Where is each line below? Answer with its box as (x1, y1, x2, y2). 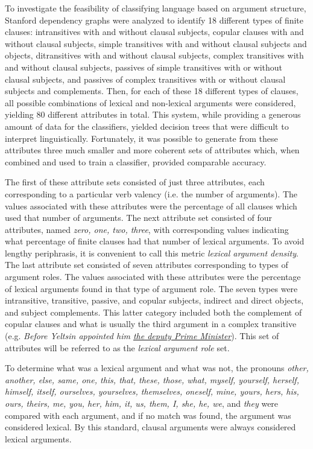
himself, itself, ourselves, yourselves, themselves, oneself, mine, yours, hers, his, (5, 385, 299, 398)
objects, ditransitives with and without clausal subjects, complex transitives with (5, 49, 304, 62)
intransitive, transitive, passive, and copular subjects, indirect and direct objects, (5, 294, 304, 307)
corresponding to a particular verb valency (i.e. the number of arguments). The (5, 187, 298, 200)
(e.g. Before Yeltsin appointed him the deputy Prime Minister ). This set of (5, 330, 279, 342)
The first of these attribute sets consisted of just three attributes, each (5, 176, 265, 188)
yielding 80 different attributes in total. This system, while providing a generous (5, 108, 301, 121)
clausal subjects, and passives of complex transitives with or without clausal (5, 72, 286, 85)
